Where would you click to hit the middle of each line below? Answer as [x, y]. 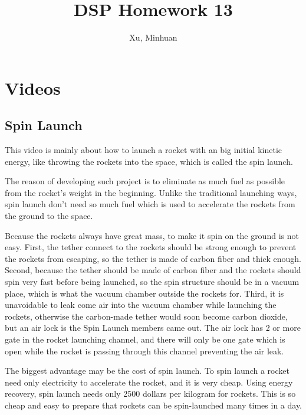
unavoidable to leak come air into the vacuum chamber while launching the [141, 305]
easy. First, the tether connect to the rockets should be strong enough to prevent [151, 247]
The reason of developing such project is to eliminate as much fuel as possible [145, 181]
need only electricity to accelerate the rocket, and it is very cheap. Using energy [149, 382]
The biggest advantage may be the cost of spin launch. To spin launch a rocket [147, 371]
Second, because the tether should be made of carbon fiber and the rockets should [153, 270]
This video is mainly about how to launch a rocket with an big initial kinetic [143, 150]
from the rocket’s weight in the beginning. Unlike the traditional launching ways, [151, 192]
